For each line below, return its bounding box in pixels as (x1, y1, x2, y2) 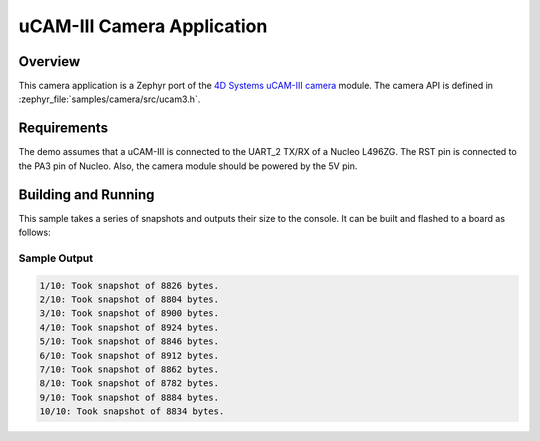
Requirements (18, 120, 109, 137)
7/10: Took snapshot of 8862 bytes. (39, 363, 220, 375)
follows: (18, 226, 51, 239)
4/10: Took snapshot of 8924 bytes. (39, 321, 220, 333)
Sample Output (18, 251, 94, 265)
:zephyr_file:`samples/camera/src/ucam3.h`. (18, 93, 201, 105)
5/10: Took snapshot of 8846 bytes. (39, 336, 220, 347)
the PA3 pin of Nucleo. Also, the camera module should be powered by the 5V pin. (18, 160, 358, 172)
